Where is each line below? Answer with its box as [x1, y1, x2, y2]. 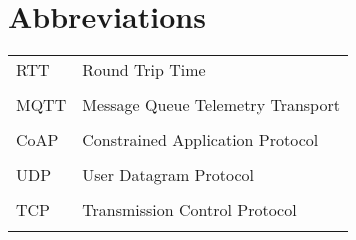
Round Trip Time [82, 58, 206, 82]
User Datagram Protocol [82, 163, 255, 187]
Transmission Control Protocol [82, 198, 297, 222]
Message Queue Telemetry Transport [82, 93, 340, 117]
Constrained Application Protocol [82, 128, 319, 152]
